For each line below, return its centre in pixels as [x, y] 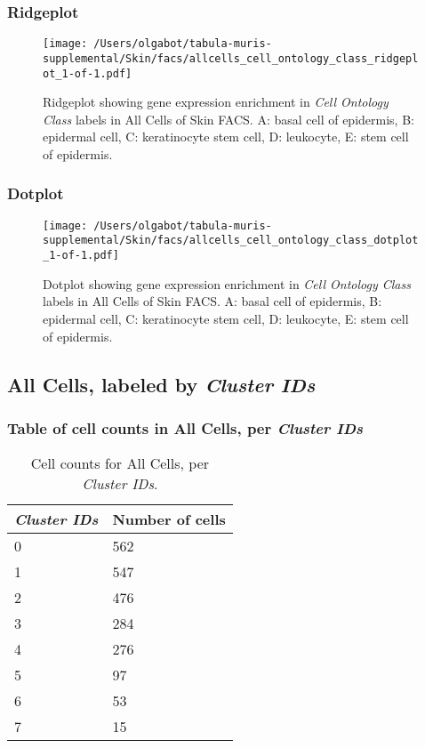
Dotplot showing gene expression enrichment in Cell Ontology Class [227, 283]
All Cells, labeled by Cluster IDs [161, 384]
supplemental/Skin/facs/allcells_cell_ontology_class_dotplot [231, 241]
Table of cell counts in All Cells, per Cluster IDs [185, 427]
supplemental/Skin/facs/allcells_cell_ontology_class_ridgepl [231, 58]
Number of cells [169, 519]
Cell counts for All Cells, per [120, 463]
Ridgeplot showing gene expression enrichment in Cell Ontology [216, 102]
